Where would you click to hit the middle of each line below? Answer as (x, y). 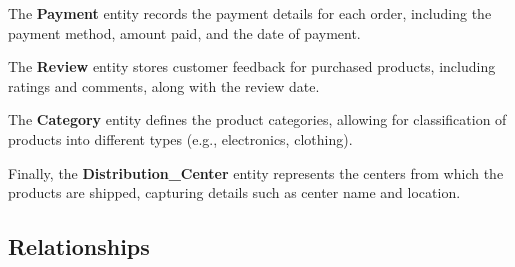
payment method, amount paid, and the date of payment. (184, 32)
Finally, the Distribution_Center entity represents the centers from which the (256, 172)
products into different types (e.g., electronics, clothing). (180, 138)
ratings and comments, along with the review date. (164, 85)
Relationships (79, 246)
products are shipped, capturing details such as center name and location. (234, 192)
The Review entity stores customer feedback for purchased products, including (252, 66)
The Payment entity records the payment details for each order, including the (250, 13)
